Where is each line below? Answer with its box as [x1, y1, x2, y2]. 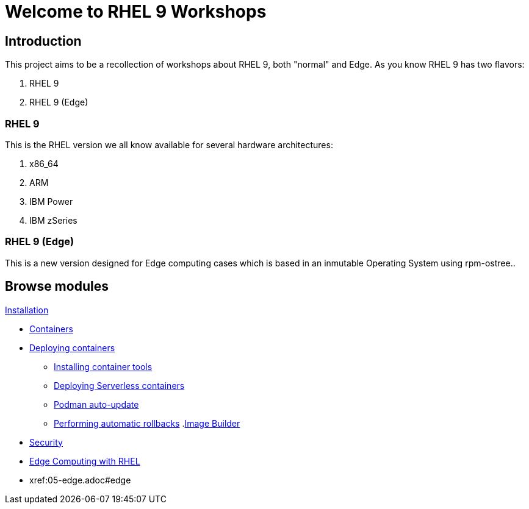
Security [29, 436, 63, 447]
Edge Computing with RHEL [29, 455, 140, 466]
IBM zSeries [29, 215, 77, 226]
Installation [5, 304, 49, 315]
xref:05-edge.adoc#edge [29, 474, 131, 485]
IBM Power [29, 196, 73, 207]
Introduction [5, 33, 82, 49]
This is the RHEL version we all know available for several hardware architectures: [5, 139, 333, 150]
